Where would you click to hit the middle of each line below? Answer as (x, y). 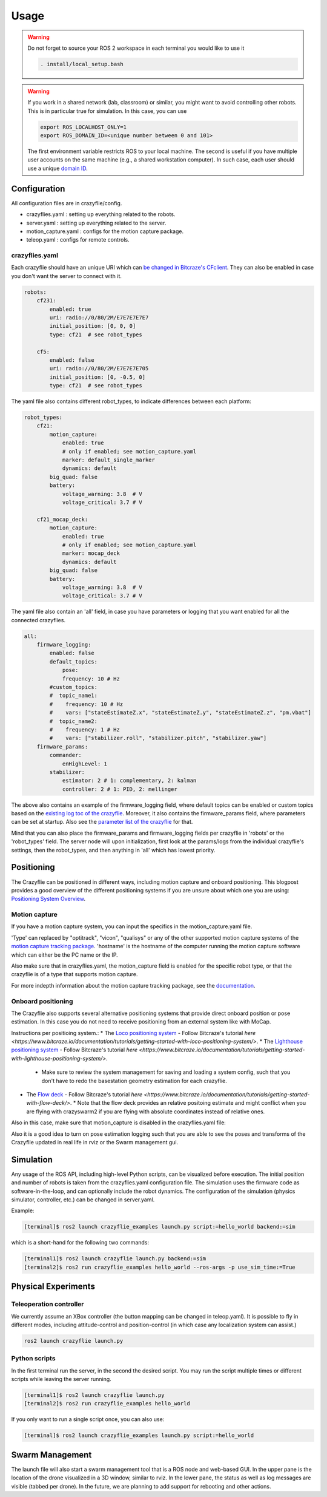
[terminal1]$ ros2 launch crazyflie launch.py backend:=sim (115, 1259)
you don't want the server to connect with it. (67, 276)
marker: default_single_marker (109, 460)
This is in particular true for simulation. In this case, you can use (107, 111)
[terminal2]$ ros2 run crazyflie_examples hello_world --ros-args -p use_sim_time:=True (160, 1267)
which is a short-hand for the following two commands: (80, 1243)
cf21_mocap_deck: (62, 519)
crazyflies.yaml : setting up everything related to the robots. (101, 214)
